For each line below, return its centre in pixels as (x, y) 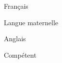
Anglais (15, 39)
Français (16, 6)
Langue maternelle (31, 22)
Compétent (20, 55)
